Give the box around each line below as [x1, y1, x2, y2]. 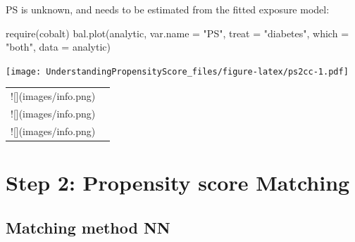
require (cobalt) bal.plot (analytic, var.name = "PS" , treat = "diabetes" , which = [6, 25, 349, 40]
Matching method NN [6, 216, 170, 238]
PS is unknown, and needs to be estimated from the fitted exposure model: [6, 2, 330, 16]
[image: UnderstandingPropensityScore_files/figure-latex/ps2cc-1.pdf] [6, 66, 349, 77]
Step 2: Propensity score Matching [6, 168, 350, 197]
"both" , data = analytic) [6, 39, 111, 54]
